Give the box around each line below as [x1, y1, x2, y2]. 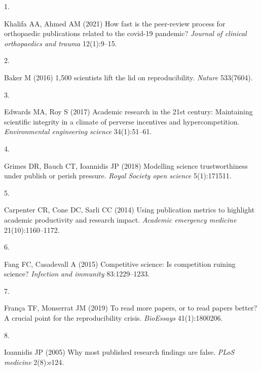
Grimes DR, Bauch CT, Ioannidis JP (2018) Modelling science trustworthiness [4, 160, 248, 171]
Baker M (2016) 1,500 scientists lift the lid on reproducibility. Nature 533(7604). [4, 72, 253, 82]
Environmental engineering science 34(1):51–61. [4, 126, 152, 137]
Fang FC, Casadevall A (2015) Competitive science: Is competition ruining [4, 258, 236, 269]
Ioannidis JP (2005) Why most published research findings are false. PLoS [4, 347, 235, 357]
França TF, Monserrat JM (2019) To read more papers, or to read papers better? [4, 302, 257, 313]
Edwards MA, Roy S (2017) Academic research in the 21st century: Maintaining [4, 106, 253, 117]
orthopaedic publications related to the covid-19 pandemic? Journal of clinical [4, 28, 247, 39]
